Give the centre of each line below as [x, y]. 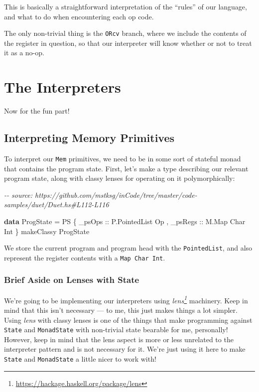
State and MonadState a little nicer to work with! [80, 358]
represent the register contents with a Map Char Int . [85, 257]
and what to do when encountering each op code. [79, 16]
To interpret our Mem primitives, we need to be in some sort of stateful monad [123, 158]
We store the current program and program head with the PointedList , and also [128, 248]
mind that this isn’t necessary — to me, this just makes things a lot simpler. [121, 310]
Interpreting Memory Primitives [89, 138]
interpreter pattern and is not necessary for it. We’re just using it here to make [125, 349]
